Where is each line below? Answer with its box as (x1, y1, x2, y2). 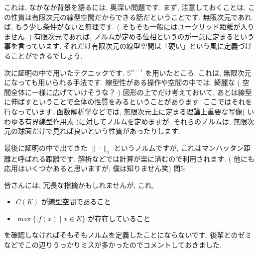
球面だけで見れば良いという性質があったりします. (17, 126, 180, 136)
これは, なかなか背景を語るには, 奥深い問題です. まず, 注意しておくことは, (4, 2, 246, 12)
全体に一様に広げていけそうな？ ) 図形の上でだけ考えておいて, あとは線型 (10, 86, 252, 97)
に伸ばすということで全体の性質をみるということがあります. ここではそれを (4, 96, 253, 107)
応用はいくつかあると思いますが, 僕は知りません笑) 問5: (4, 163, 186, 173)
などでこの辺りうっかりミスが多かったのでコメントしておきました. (4, 240, 222, 250)
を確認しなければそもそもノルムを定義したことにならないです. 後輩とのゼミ (4, 230, 252, 240)
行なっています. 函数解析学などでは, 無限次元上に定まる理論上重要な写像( (4, 106, 245, 116)
